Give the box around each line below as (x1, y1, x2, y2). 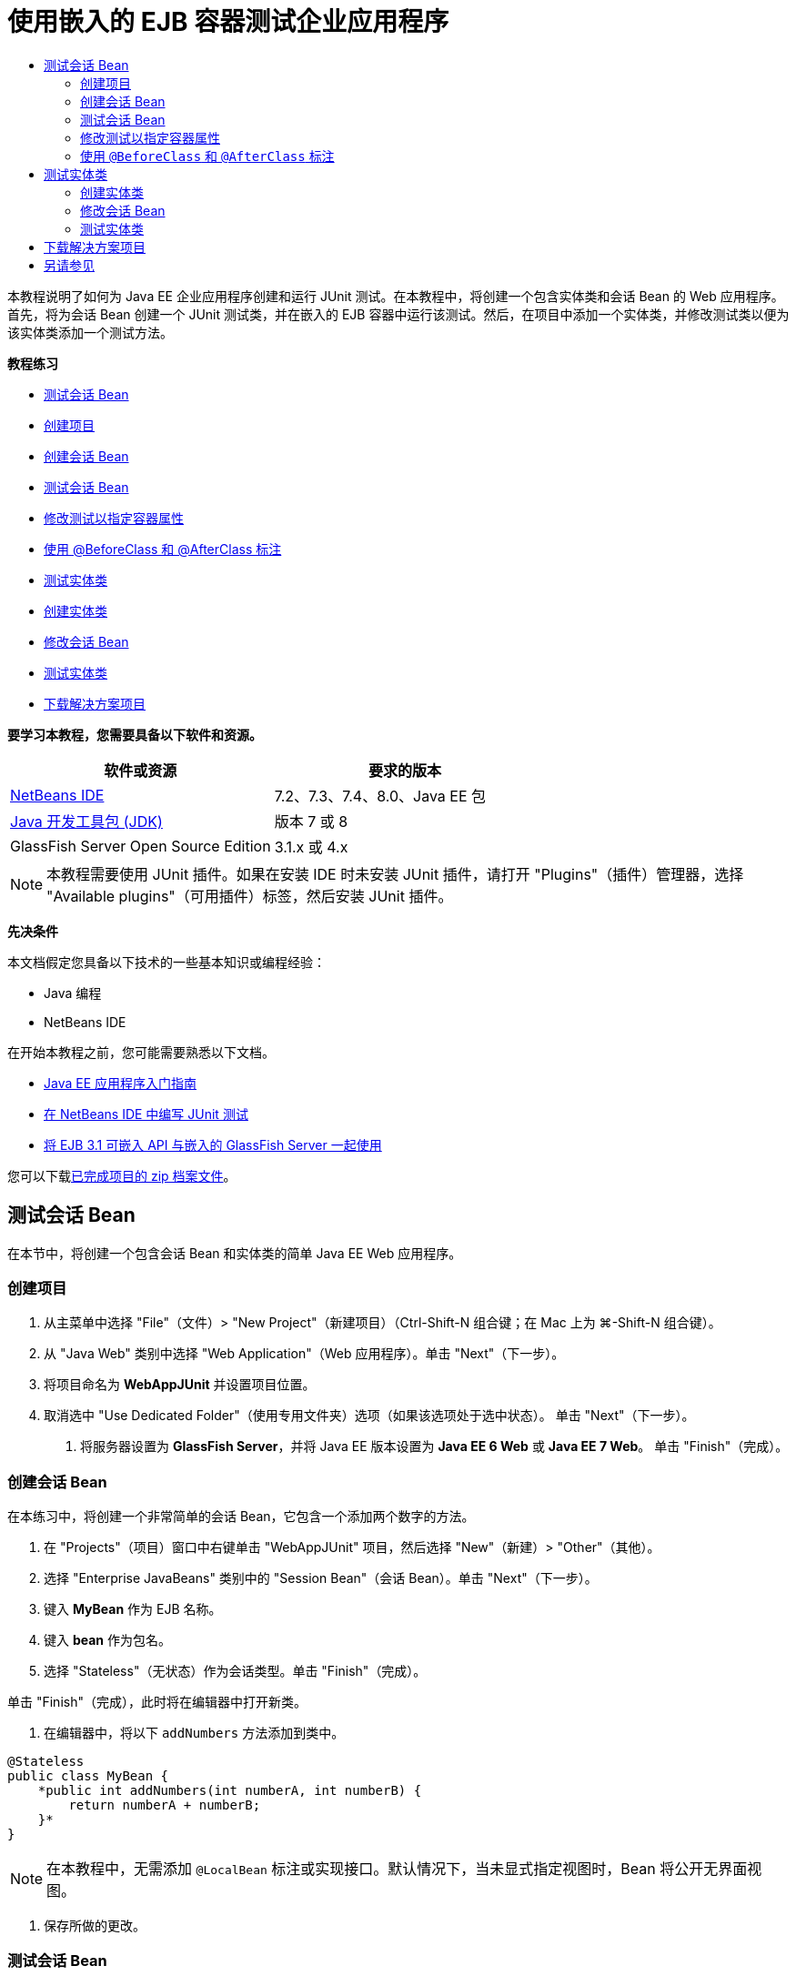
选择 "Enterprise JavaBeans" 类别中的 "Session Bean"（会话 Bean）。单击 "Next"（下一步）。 (44, 1570, 598, 1587)
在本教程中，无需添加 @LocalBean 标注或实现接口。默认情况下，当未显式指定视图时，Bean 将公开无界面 (46, 1860, 748, 1879)
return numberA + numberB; (68, 1798, 261, 1813)
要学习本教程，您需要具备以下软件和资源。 (7, 726, 262, 742)
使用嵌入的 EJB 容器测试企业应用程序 (7, 6, 449, 37)
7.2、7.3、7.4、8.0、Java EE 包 (274, 786, 487, 805)
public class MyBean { (7, 1769, 169, 1784)
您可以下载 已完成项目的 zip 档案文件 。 (7, 1167, 237, 1184)
